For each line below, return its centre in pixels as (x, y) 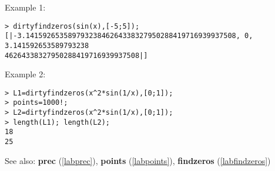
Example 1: (25, 7)
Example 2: (25, 74)
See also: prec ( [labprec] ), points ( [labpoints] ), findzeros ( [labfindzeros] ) (138, 160)
